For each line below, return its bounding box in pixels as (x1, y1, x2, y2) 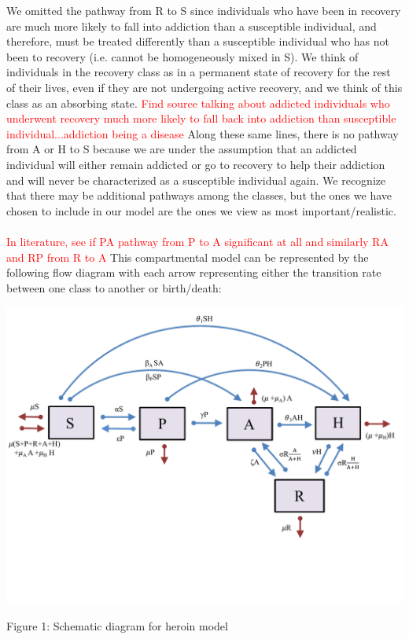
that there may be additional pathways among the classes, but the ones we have (6, 187, 392, 204)
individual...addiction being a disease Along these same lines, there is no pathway (6, 125, 399, 141)
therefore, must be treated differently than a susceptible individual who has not (6, 33, 389, 50)
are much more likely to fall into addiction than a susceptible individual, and (6, 17, 377, 34)
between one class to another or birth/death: (6, 279, 222, 296)
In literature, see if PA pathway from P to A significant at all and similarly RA (6, 233, 389, 249)
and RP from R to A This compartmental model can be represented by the (6, 248, 369, 265)
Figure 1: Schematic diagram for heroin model (6, 617, 228, 633)
